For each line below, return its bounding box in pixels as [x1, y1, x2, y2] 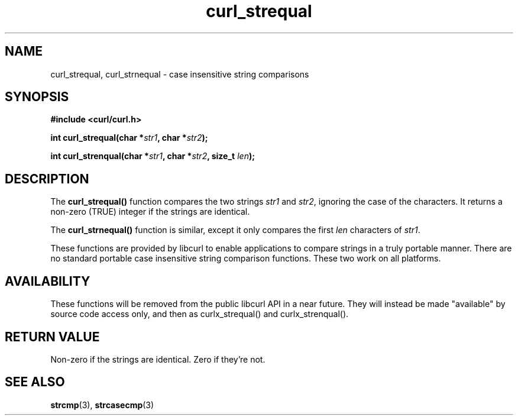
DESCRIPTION [5, 171, 89, 186]
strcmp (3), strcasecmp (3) [50, 399, 154, 410]
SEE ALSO [5, 374, 65, 390]
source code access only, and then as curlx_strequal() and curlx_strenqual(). [50, 309, 349, 319]
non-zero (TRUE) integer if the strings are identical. [50, 206, 250, 217]
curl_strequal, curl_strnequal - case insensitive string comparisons [50, 69, 309, 79]
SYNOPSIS [5, 89, 69, 105]
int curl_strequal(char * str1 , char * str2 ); [50, 133, 208, 143]
